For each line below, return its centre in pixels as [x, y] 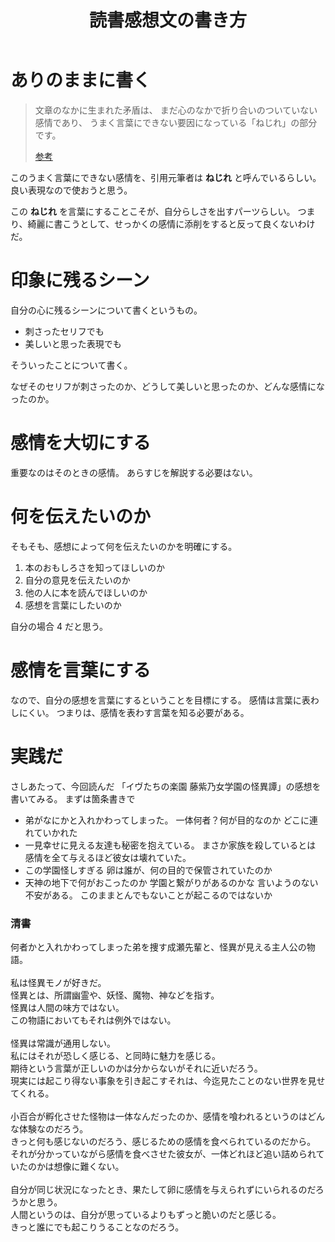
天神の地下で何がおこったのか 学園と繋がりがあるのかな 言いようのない [171, 882]
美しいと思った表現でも [73, 343]
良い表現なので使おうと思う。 [71, 190]
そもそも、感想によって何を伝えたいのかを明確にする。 [124, 546]
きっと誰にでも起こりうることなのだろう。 [97, 1227]
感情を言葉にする [81, 670]
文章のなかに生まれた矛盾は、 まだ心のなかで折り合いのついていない [176, 110]
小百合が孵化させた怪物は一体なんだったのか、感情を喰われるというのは [159, 1116]
